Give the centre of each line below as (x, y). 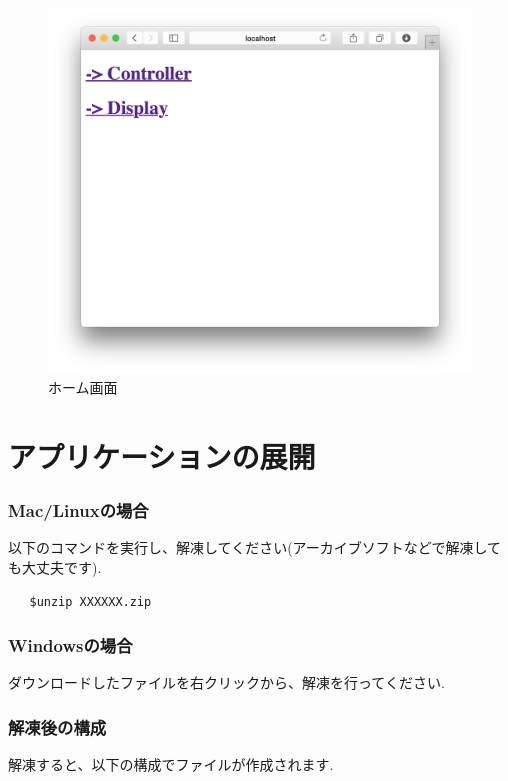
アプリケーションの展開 (162, 455)
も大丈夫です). (55, 566)
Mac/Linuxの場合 (78, 510)
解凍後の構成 (57, 726)
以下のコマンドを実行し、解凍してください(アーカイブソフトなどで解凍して (255, 547)
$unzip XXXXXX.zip (90, 601)
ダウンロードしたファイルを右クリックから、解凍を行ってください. (226, 682)
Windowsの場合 (70, 645)
